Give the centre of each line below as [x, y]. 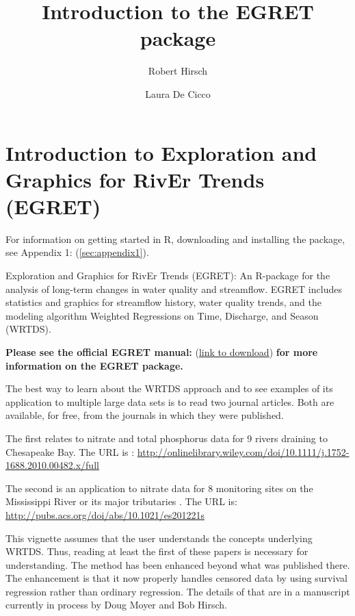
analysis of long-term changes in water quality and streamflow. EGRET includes [174, 288]
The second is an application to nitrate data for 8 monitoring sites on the [159, 488]
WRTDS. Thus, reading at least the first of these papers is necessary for [157, 551]
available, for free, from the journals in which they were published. [145, 415]
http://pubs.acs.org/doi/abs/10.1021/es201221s [105, 514]
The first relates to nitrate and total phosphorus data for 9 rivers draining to [167, 438]
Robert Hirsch [178, 71]
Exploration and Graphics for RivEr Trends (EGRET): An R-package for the [168, 275]
